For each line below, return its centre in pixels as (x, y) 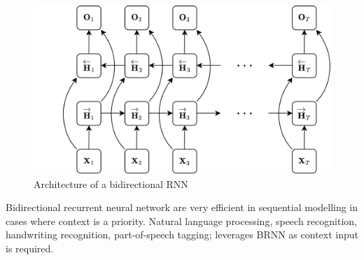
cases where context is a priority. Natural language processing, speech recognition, (181, 221)
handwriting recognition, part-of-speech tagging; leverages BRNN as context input (182, 234)
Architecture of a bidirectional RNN (111, 183)
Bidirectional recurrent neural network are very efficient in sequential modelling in (182, 207)
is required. (30, 248)
